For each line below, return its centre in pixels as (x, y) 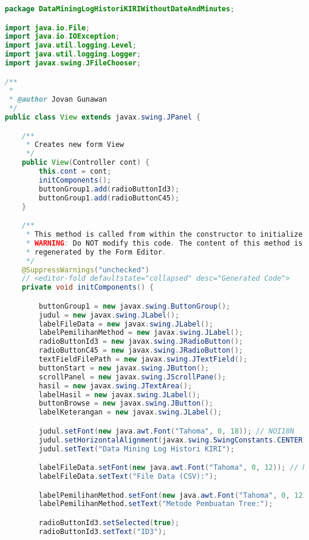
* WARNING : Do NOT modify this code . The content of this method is (164, 243)
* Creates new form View (75, 145)
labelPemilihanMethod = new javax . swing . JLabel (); (141, 333)
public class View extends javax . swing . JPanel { (103, 117)
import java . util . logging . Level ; (71, 45)
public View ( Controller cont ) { (86, 163)
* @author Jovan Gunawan (58, 100)
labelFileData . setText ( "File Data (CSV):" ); (128, 476)
